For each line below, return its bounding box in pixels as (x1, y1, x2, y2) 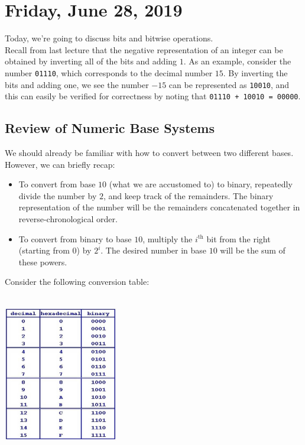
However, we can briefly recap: (5, 158, 115, 170)
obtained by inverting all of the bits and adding (5, 55, 177, 67)
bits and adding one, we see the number (5, 78, 149, 90)
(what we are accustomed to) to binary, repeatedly (109, 178, 293, 190)
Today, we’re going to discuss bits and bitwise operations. (5, 32, 213, 44)
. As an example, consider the (183, 55, 291, 67)
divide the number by (18, 189, 97, 202)
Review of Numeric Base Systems (5, 119, 215, 137)
